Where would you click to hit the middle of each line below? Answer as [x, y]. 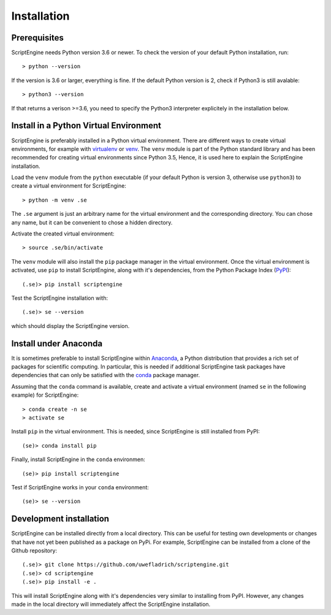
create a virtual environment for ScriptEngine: [69, 186]
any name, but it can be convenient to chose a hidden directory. [92, 222]
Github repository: [34, 551]
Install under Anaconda [57, 343]
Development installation [60, 519]
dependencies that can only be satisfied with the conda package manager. [106, 375]
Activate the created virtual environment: [63, 234]
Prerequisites [37, 38]
